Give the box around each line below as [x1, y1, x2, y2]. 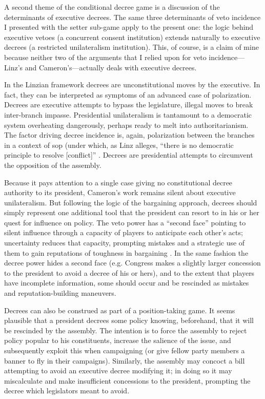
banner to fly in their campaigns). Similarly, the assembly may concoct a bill [4, 355, 245, 366]
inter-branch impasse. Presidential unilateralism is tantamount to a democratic [4, 109, 252, 120]
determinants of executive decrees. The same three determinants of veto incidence [4, 11, 261, 22]
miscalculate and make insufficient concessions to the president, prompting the [4, 375, 251, 386]
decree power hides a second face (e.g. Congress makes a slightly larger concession [4, 257, 261, 268]
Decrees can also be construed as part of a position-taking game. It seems [4, 305, 235, 315]
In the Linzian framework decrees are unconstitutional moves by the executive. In [4, 79, 260, 90]
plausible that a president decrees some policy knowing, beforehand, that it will [4, 315, 254, 326]
